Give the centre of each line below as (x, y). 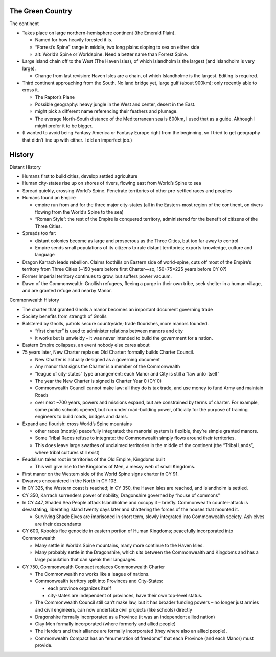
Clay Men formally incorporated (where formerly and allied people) (105, 624)
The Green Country (41, 11)
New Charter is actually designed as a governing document (98, 359)
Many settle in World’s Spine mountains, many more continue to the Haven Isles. (120, 545)
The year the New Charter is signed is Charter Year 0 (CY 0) (98, 381)
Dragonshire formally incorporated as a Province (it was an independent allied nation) (125, 617)
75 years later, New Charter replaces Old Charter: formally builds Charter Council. (108, 352)
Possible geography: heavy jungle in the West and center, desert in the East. (115, 104)
